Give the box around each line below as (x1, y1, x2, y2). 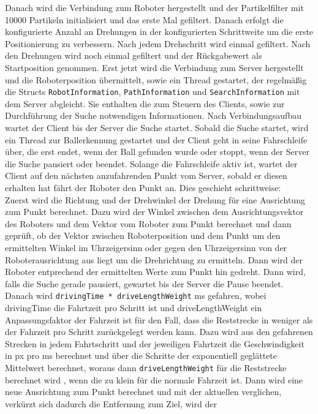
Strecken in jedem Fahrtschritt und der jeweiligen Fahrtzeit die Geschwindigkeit (5, 337, 305, 350)
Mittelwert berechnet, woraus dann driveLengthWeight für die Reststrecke (5, 361, 287, 374)
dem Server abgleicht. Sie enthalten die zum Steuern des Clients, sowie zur (5, 97, 285, 110)
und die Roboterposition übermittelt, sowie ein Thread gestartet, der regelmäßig (5, 73, 307, 86)
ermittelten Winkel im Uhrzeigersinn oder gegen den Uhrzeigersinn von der (5, 241, 287, 254)
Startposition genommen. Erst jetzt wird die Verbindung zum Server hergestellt (5, 61, 304, 73)
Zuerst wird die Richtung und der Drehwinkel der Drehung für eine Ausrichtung (5, 193, 305, 206)
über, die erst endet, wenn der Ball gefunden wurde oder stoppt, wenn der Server (5, 145, 309, 158)
